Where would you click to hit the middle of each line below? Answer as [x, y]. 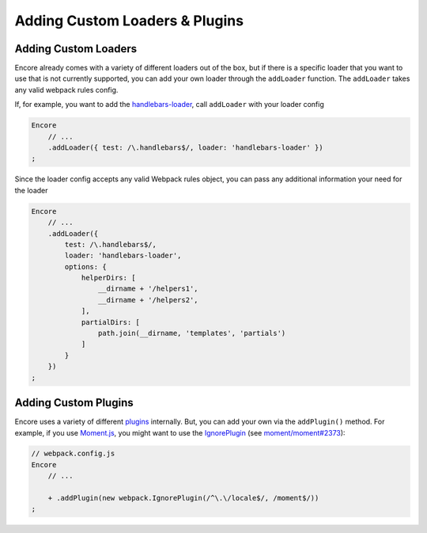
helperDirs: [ [108, 278]
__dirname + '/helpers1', [148, 289]
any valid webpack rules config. [66, 89]
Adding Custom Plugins [74, 403]
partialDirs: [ [110, 322]
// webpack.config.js [73, 454]
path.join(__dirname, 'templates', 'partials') [192, 333]
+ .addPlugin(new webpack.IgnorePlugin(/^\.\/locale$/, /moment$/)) [183, 498]
